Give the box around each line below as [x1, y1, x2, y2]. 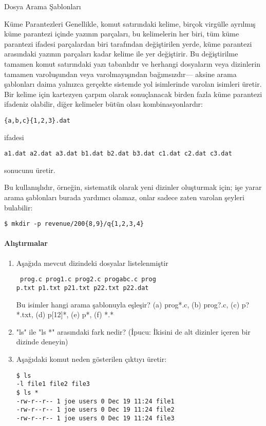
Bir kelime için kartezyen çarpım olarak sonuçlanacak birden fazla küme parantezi [4, 88, 262, 99]
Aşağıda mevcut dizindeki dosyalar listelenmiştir [16, 257, 168, 268]
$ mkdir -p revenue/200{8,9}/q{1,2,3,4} [4, 220, 144, 228]
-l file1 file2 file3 [16, 380, 90, 388]
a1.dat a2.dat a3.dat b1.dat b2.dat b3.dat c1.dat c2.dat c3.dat [4, 150, 232, 158]
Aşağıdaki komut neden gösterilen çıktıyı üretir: [16, 353, 167, 364]
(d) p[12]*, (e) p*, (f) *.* [35, 309, 114, 320]
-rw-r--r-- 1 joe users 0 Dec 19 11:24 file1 [16, 397, 175, 405]
